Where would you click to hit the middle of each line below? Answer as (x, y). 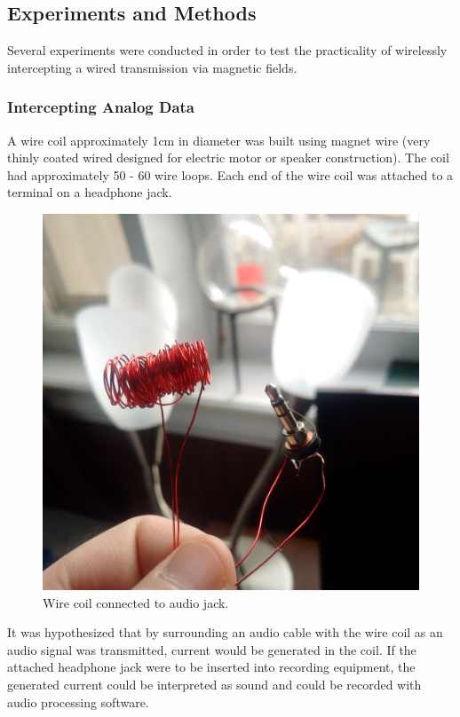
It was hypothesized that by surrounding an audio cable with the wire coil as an (225, 632)
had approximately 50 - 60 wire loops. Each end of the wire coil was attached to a (230, 174)
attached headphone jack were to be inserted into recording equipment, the (211, 667)
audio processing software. (78, 701)
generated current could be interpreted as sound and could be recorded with (214, 684)
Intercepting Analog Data (101, 107)
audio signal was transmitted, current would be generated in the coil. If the (212, 649)
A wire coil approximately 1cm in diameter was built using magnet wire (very (219, 140)
